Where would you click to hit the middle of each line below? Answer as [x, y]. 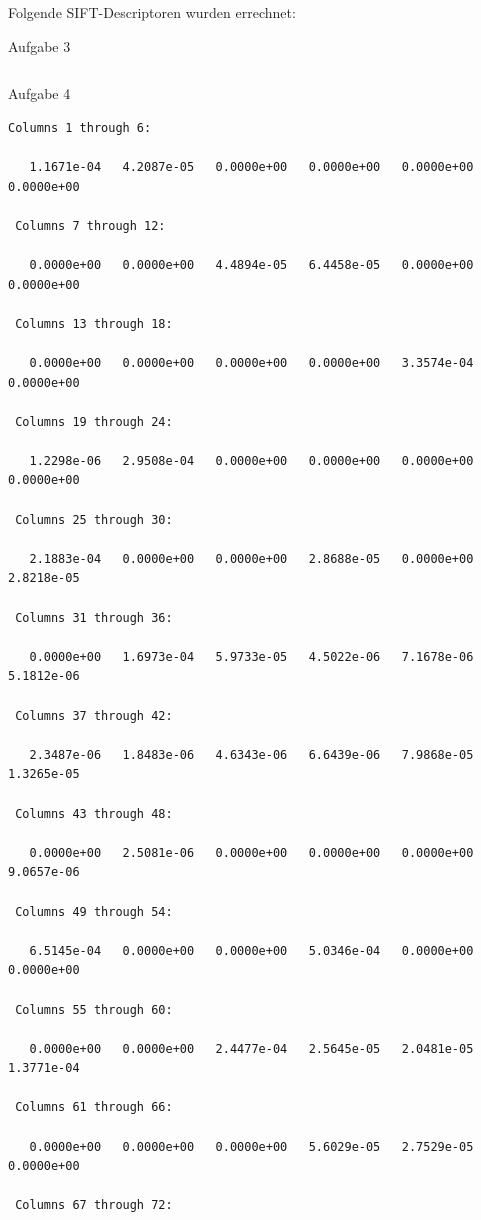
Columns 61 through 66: [94, 1107]
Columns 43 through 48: [94, 813]
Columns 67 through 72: [94, 1205]
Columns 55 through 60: [94, 1009]
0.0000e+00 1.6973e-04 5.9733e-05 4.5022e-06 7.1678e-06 [251, 656]
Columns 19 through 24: [94, 421]
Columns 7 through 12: [90, 225]
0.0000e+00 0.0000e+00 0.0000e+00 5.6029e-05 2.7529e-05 [251, 1146]
